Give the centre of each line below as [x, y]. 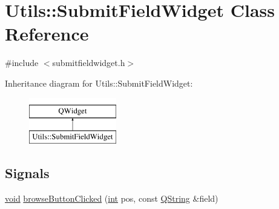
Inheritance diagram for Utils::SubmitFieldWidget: [99, 83]
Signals [27, 173]
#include [22, 63]
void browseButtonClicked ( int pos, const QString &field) [112, 198]
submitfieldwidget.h [89, 63]
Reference [47, 34]
